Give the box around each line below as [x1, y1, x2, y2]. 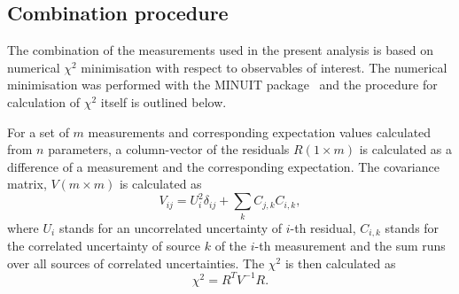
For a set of [7, 122, 69, 141]
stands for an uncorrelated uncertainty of [58, 218, 283, 236]
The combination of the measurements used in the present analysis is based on [7, 41, 433, 59]
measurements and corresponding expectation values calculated [88, 122, 432, 141]
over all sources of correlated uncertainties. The [7, 253, 265, 272]
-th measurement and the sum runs [254, 236, 446, 255]
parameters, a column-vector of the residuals [48, 140, 290, 159]
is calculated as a [359, 140, 453, 159]
